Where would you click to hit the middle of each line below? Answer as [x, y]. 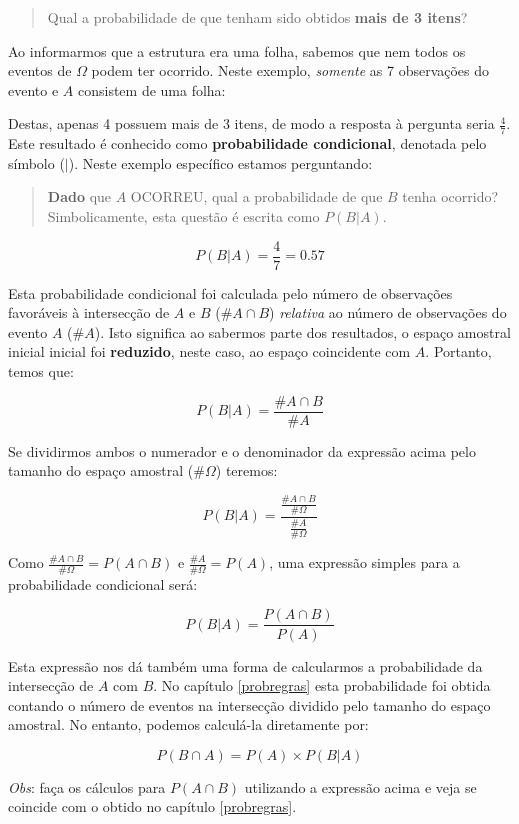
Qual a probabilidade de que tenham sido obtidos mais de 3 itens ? [257, 17]
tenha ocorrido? [450, 196]
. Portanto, [458, 351]
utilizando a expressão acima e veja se [360, 786]
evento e [33, 89]
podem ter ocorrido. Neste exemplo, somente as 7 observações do [290, 70]
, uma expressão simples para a [364, 562]
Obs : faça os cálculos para [87, 786]
